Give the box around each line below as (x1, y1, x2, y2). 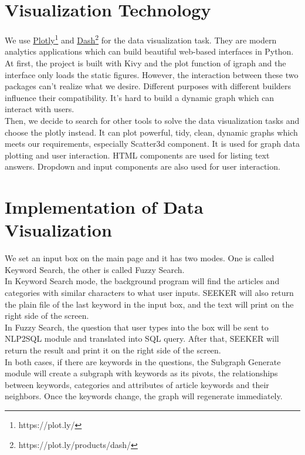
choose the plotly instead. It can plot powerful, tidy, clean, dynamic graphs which (5, 126, 298, 138)
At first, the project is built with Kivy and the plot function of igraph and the (5, 56, 286, 69)
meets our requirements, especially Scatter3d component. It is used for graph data (5, 137, 300, 150)
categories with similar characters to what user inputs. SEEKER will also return (5, 287, 294, 298)
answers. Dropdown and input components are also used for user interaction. (5, 160, 280, 173)
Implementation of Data (5, 195, 204, 219)
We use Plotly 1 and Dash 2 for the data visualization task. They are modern (5, 32, 277, 46)
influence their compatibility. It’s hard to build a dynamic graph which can (5, 91, 274, 103)
